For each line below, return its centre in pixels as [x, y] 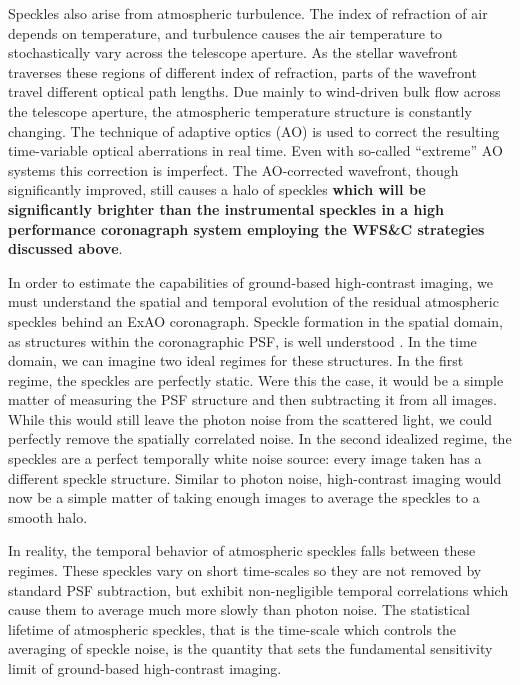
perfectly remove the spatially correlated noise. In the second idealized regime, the [260, 438]
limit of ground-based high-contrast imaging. [145, 668]
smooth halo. [48, 516]
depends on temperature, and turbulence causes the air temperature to [225, 32]
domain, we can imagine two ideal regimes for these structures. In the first [236, 360]
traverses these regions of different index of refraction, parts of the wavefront [242, 71]
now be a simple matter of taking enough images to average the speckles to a [244, 497]
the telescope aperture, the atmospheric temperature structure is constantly [240, 110]
